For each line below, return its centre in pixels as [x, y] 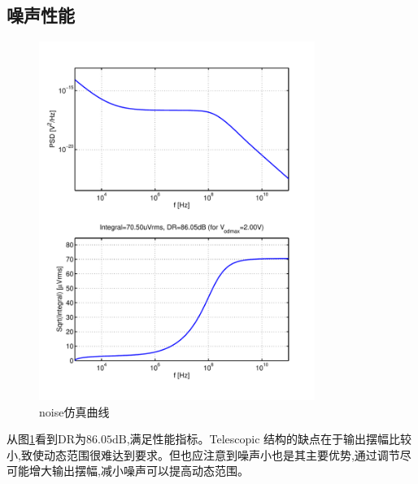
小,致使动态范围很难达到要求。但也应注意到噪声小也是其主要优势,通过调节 [203, 454]
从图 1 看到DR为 [46, 439]
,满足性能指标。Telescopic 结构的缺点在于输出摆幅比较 [269, 439]
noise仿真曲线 [74, 411]
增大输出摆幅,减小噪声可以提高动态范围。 [139, 471]
